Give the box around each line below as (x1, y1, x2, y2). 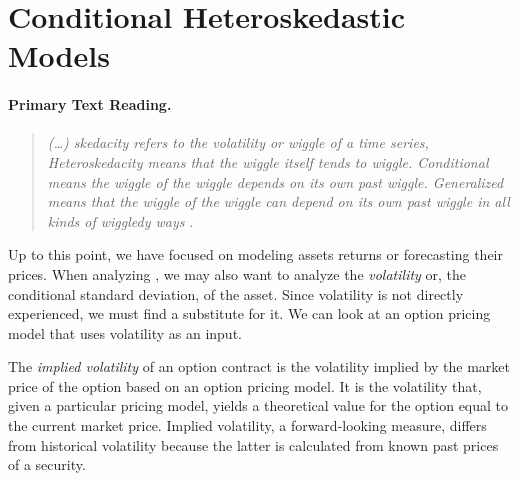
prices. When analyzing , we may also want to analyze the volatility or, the (8, 263, 467, 284)
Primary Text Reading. (8, 94, 172, 115)
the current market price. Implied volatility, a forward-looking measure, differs (8, 415, 487, 436)
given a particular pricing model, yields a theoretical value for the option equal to (8, 395, 509, 416)
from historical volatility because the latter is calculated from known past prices (8, 434, 499, 455)
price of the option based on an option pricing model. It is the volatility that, (8, 375, 482, 396)
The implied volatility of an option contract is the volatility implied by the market (8, 356, 511, 377)
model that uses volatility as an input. (8, 322, 242, 343)
